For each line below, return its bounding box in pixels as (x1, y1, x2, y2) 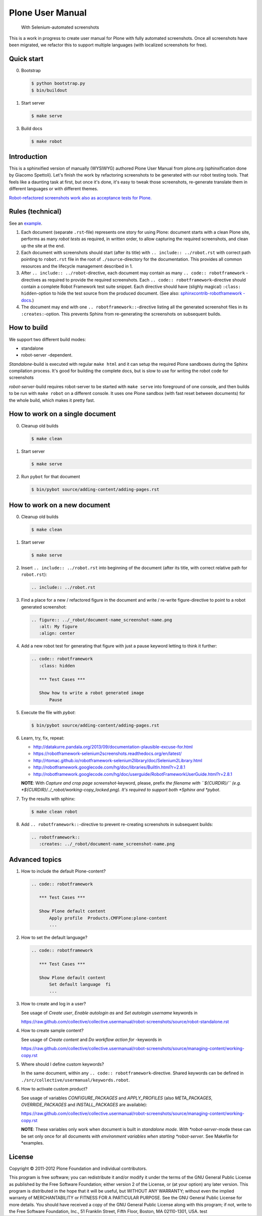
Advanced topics (9, 855, 62, 863)
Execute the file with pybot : (21, 709, 76, 715)
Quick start (9, 55, 44, 63)
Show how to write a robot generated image (39, 690, 144, 696)
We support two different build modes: (9, 336, 86, 342)
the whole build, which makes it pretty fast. (9, 397, 95, 403)
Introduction (9, 152, 48, 161)
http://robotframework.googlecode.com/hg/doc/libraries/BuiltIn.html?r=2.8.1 (33, 764, 185, 770)
